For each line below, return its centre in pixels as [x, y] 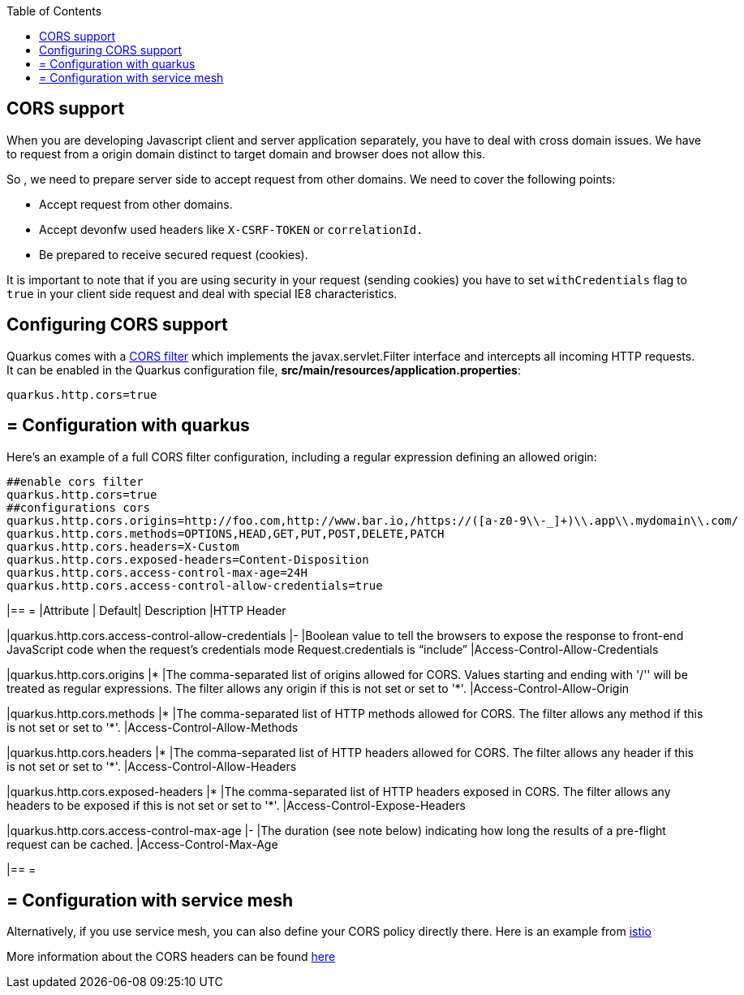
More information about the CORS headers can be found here [171, 957]
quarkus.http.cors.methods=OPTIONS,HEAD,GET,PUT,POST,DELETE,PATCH [226, 533]
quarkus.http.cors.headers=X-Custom [123, 546]
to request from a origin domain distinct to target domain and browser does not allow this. [246, 154]
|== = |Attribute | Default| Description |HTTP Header [146, 610]
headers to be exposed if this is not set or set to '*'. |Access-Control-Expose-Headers [236, 805]
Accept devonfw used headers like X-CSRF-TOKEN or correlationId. [231, 229]
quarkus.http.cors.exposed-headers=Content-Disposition [188, 559]
